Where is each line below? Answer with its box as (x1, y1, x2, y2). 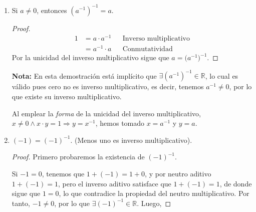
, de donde (219, 178, 252, 188)
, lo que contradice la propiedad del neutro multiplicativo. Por (59, 188, 249, 198)
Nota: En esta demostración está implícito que (12, 70, 157, 81)
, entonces (37, 5, 67, 15)
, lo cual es (205, 70, 238, 81)
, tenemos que (42, 168, 85, 178)
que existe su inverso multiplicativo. (12, 91, 122, 101)
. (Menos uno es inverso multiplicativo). (70, 134, 192, 145)
